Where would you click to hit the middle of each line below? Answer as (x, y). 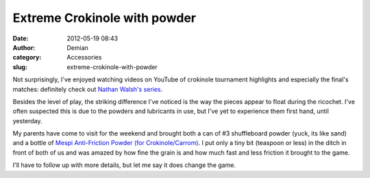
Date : (21, 38)
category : (27, 58)
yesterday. (27, 120)
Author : (24, 47)
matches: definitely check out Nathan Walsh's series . (88, 89)
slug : (20, 67)
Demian (78, 47)
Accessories (84, 58)
